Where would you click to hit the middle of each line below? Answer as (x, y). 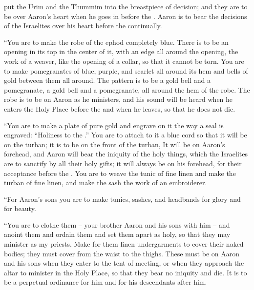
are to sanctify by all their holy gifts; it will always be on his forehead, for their (123, 163)
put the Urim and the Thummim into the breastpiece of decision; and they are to (126, 6)
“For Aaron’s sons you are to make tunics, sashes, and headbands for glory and (122, 199)
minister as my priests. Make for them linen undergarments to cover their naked (124, 244)
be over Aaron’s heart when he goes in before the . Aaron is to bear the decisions (126, 16)
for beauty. (20, 208)
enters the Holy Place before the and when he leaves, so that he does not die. (120, 108)
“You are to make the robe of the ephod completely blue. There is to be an (116, 42)
